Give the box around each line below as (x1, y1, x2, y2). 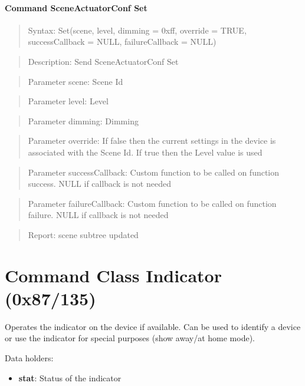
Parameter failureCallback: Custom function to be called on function (28, 197, 277, 209)
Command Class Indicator (5, 263, 222, 287)
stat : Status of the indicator (18, 371, 122, 384)
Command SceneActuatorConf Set (5, 1, 147, 14)
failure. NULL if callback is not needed (28, 209, 169, 221)
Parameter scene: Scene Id (28, 75, 123, 87)
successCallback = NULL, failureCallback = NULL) (28, 35, 217, 48)
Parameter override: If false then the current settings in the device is (28, 134, 276, 147)
